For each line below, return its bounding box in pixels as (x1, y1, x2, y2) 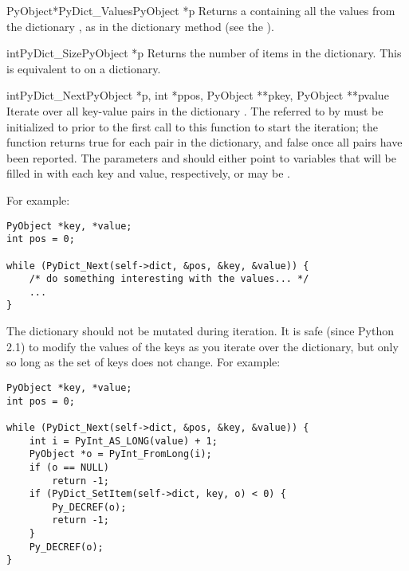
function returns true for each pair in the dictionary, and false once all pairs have (6, 134, 403, 151)
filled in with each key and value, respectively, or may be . (6, 165, 290, 182)
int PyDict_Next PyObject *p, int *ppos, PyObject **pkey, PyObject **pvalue (6, 87, 389, 104)
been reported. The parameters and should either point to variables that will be (6, 149, 396, 166)
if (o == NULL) (29, 461, 109, 473)
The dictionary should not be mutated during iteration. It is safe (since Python (6, 323, 394, 339)
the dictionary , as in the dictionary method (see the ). (6, 18, 274, 34)
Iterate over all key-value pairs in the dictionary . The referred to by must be (6, 102, 383, 119)
